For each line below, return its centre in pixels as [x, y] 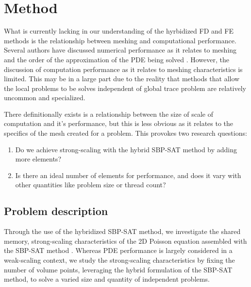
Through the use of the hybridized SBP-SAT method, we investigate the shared [122, 231]
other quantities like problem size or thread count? [91, 185]
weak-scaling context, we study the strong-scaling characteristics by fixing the [119, 260]
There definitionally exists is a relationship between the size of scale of [109, 114]
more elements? [38, 159]
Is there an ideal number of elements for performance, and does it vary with [128, 175]
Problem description [56, 211]
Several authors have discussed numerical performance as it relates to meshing [120, 50]
